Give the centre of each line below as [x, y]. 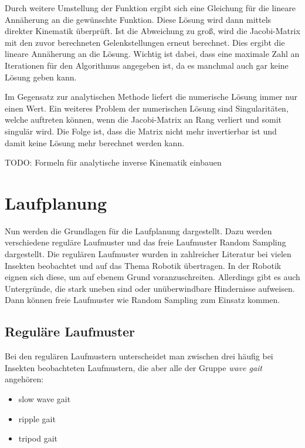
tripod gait [38, 438]
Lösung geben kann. [41, 77]
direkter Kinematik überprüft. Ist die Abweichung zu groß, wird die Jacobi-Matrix [152, 31]
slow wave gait [45, 398]
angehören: [24, 379]
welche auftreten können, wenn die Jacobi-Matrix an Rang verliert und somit [143, 119]
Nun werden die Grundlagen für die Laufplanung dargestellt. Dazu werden [138, 230]
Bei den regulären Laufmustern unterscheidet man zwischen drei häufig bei [139, 356]
